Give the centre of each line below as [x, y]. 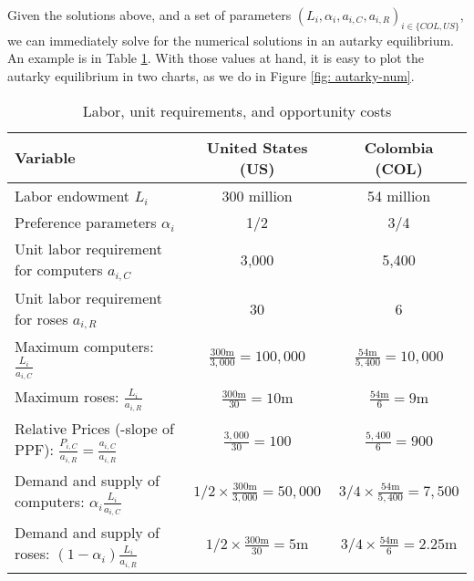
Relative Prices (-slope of [94, 428]
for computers [59, 269]
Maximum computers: [84, 347]
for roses [41, 318]
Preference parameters [86, 222]
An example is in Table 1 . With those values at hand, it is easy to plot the [216, 58]
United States [257, 147]
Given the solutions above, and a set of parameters [149, 15]
